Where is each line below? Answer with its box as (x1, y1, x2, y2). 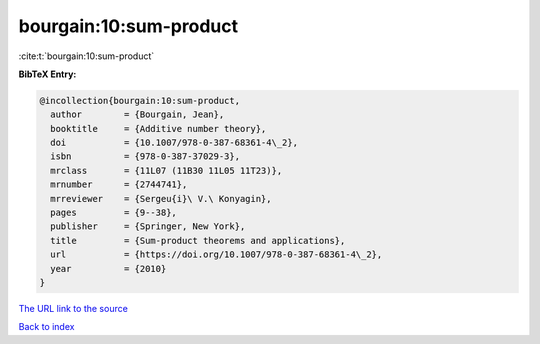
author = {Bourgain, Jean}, (50, 109, 225, 120)
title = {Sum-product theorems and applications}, (50, 235, 346, 246)
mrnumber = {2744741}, (50, 179, 188, 190)
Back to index (18, 321, 75, 333)
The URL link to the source (18, 302, 129, 314)
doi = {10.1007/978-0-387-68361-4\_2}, (50, 137, 299, 149)
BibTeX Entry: (18, 68, 77, 80)
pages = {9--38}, (50, 207, 177, 219)
